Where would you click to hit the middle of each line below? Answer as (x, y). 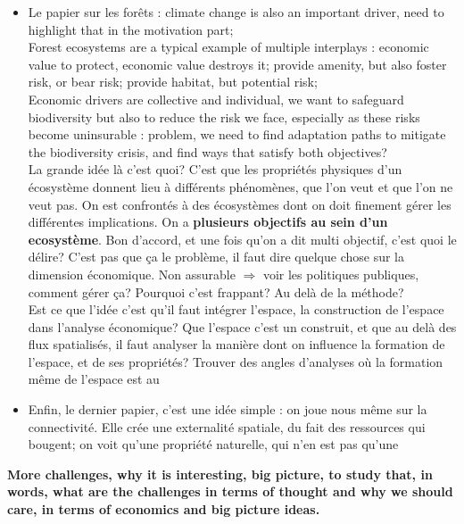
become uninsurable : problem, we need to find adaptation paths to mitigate (237, 134)
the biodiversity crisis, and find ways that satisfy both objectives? (207, 151)
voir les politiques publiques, (341, 274)
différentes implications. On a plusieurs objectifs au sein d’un (208, 222)
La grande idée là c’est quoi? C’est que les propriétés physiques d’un (215, 169)
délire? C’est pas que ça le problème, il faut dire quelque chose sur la (216, 257)
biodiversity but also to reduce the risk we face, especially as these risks (224, 116)
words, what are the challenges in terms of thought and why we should (230, 491)
